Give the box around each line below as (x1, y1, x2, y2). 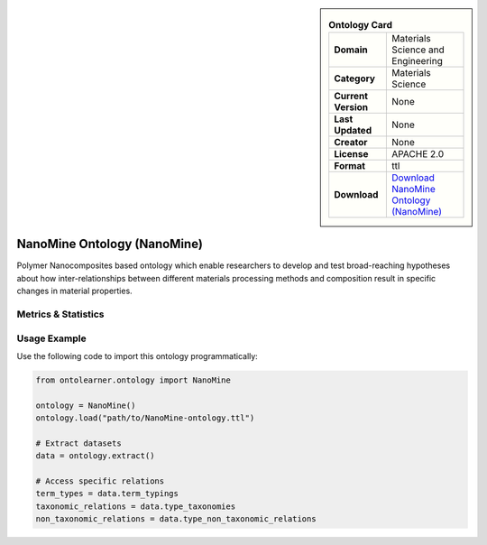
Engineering (391, 55, 444, 68)
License (334, 148, 369, 161)
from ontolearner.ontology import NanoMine (35, 374, 232, 385)
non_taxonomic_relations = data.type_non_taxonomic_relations (35, 514, 317, 524)
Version (334, 101, 369, 114)
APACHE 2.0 (391, 148, 445, 161)
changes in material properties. (16, 285, 133, 297)
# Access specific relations (35, 476, 165, 486)
